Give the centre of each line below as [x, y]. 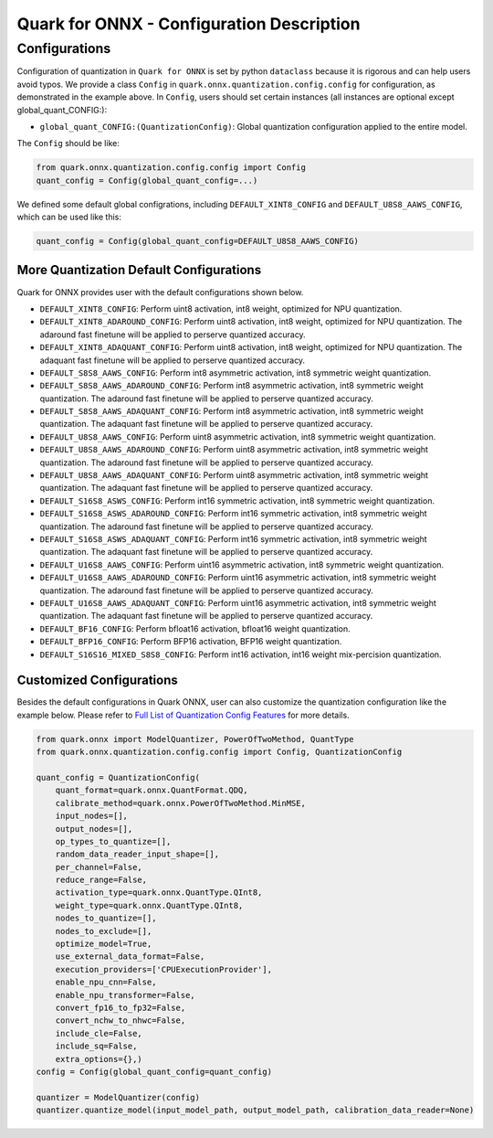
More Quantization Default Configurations [139, 270]
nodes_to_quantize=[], [106, 918]
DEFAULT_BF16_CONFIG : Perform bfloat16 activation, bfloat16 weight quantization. [195, 628]
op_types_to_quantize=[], [113, 841]
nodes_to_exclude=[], [104, 931]
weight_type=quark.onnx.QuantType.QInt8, [149, 905]
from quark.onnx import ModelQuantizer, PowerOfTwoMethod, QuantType [195, 739]
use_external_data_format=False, [130, 957]
